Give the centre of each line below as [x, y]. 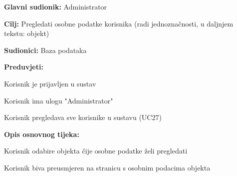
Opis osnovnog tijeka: [42, 134]
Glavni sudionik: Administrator [56, 6]
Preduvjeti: [24, 67]
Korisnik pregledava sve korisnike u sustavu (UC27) [83, 117]
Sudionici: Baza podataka [45, 50]
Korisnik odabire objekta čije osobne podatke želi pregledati [96, 151]
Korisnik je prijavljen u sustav [50, 83]
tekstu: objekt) [27, 33]
